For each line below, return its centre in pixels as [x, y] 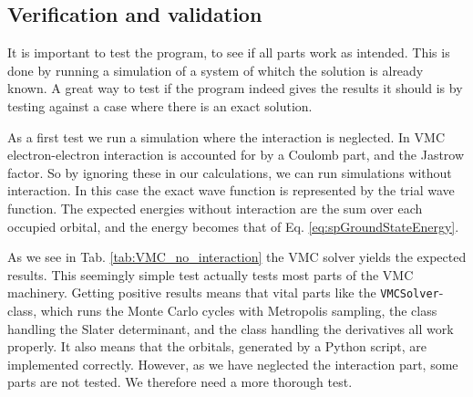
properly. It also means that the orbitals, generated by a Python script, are [217, 346]
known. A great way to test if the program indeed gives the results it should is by [235, 88]
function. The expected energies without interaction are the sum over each [215, 208]
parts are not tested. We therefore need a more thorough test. [180, 382]
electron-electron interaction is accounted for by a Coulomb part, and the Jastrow [236, 155]
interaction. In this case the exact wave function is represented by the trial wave [231, 190]
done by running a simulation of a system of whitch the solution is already [216, 70]
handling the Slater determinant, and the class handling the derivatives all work [231, 328]
